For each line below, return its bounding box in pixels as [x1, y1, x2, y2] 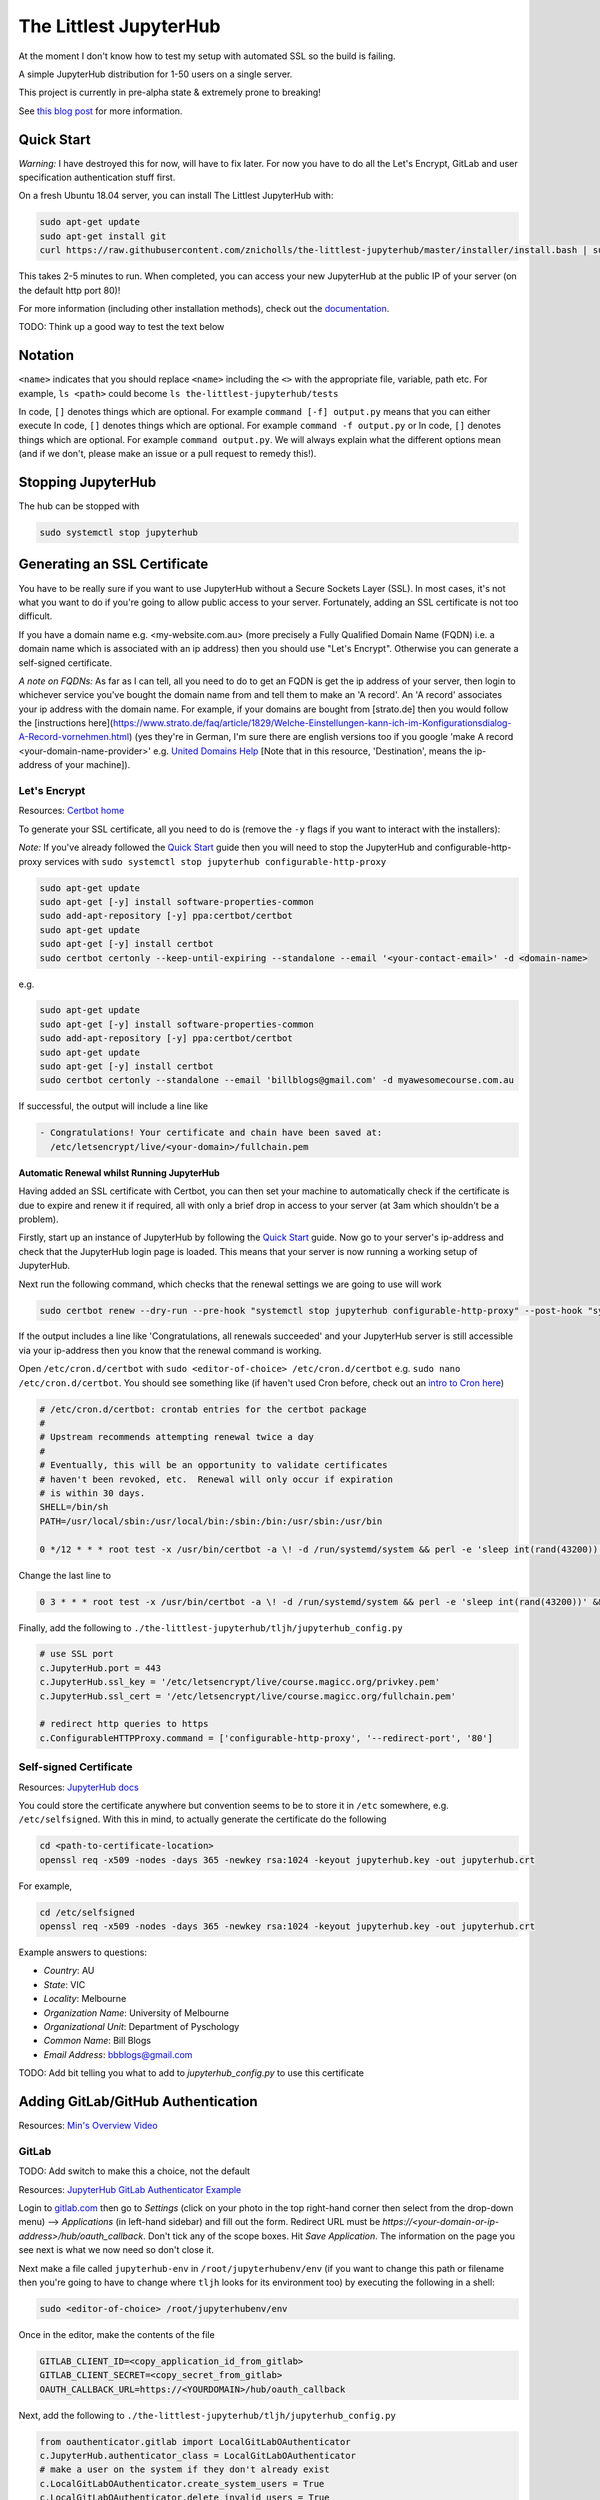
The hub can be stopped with [18, 500, 140, 512]
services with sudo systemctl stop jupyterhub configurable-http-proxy [44, 855, 387, 867]
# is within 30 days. [39, 1487, 146, 1499]
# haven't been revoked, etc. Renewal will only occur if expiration [39, 1473, 394, 1485]
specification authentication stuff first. [18, 171, 176, 184]
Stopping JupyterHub [18, 474, 157, 490]
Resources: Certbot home [18, 805, 125, 817]
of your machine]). [53, 759, 131, 771]
